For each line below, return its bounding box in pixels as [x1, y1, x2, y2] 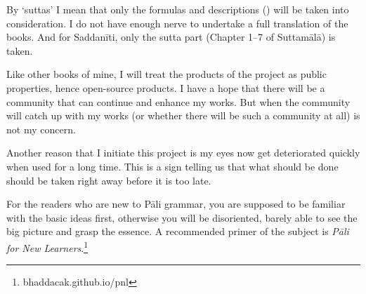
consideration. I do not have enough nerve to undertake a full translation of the [6, 15, 348, 30]
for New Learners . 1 [6, 238, 89, 255]
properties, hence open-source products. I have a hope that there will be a [6, 80, 325, 95]
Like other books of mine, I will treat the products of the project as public [6, 67, 327, 81]
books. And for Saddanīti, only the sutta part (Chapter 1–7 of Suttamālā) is [6, 29, 336, 44]
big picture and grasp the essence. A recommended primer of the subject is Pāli [6, 224, 349, 239]
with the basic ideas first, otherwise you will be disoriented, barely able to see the [6, 210, 358, 225]
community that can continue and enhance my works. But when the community [6, 94, 351, 109]
